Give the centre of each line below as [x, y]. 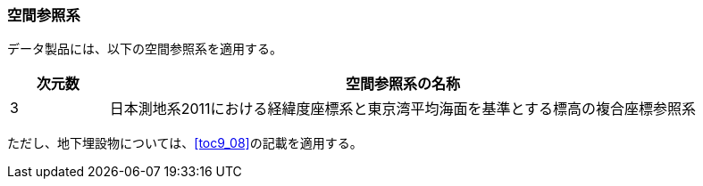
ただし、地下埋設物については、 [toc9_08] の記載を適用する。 [185, 143]
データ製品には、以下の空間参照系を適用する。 [145, 49]
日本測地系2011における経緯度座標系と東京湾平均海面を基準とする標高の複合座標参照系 [403, 109]
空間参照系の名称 [402, 84]
